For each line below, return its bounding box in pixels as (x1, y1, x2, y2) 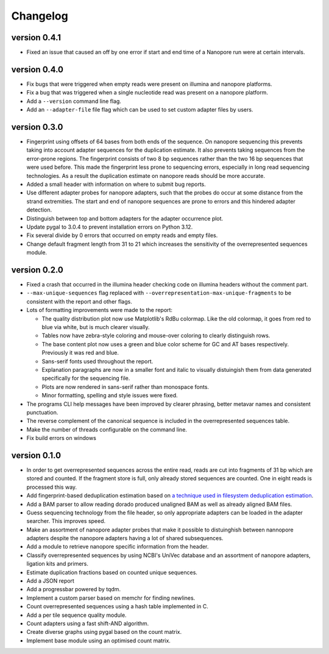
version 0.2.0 (11, 265, 63, 275)
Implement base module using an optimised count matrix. (26, 637, 171, 644)
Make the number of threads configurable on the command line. (26, 425, 187, 433)
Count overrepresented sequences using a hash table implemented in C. (26, 603, 208, 610)
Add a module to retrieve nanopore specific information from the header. (26, 543, 209, 550)
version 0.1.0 (11, 450, 61, 460)
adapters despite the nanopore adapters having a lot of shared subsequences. (26, 535, 224, 542)
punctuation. (26, 408, 58, 416)
